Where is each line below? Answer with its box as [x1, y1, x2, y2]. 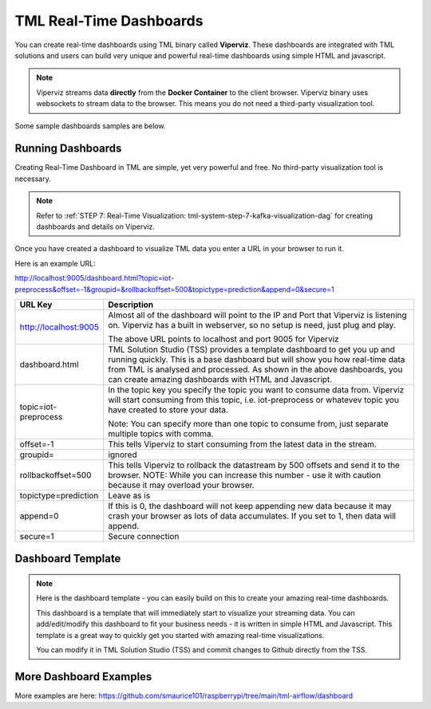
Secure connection [108, 530, 180, 542]
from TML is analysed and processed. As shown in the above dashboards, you [108, 364, 403, 375]
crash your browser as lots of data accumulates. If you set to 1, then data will [108, 510, 397, 522]
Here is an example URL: [14, 258, 96, 268]
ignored [108, 449, 137, 460]
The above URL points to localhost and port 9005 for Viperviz [108, 333, 339, 345]
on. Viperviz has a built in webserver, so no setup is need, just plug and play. [108, 319, 396, 330]
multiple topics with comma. [108, 427, 214, 439]
